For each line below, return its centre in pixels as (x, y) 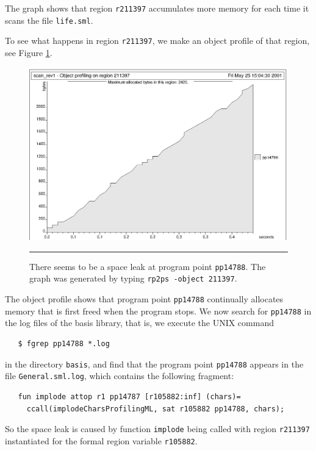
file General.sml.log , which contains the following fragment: (120, 376)
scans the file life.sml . (49, 20)
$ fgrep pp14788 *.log (64, 344)
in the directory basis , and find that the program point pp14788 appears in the (154, 364)
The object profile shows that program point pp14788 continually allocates (144, 299)
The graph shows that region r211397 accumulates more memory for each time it (157, 8)
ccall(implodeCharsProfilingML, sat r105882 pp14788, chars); (156, 409)
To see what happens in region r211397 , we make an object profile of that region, (157, 41)
